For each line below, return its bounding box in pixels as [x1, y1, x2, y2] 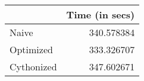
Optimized [10, 43, 53, 56]
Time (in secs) [66, 8, 135, 21]
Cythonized [10, 60, 57, 73]
